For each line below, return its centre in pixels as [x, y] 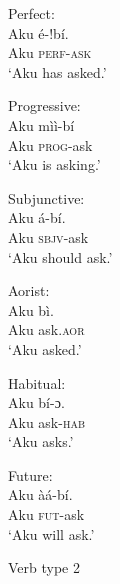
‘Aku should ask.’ [60, 256]
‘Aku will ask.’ [51, 533]
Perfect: [31, 13]
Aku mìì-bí [41, 124]
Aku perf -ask [50, 52]
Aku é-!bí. [38, 32]
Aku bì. [31, 309]
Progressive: [44, 105]
